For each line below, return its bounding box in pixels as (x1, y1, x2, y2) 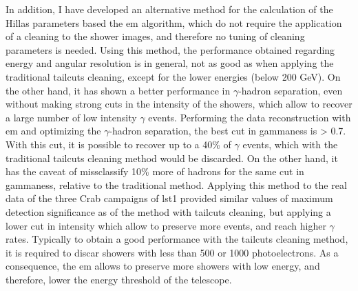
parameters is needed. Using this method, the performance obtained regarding (6, 42, 335, 57)
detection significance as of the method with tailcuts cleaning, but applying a (6, 204, 331, 219)
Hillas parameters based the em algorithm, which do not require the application (6, 15, 342, 30)
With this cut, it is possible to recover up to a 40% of (6, 137, 231, 151)
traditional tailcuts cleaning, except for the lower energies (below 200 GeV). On (6, 69, 341, 83)
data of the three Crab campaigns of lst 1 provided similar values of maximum (6, 191, 333, 205)
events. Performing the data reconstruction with (148, 110, 351, 124)
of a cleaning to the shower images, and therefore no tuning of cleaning (6, 29, 305, 43)
